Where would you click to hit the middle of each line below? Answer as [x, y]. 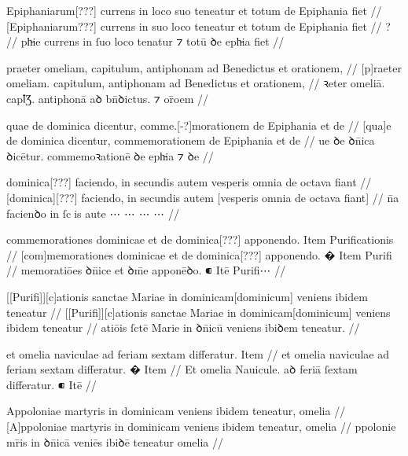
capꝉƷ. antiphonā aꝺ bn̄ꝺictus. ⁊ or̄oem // [107, 98]
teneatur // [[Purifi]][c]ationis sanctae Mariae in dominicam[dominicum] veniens [198, 312]
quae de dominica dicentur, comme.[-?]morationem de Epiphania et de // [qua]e [199, 125]
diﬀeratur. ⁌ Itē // [51, 384]
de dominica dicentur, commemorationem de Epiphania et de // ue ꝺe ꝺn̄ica [191, 140]
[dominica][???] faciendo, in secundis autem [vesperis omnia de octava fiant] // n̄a [203, 197]
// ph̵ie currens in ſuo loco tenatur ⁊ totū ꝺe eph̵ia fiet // [145, 41]
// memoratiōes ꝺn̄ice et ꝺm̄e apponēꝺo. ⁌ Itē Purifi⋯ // [146, 270]
